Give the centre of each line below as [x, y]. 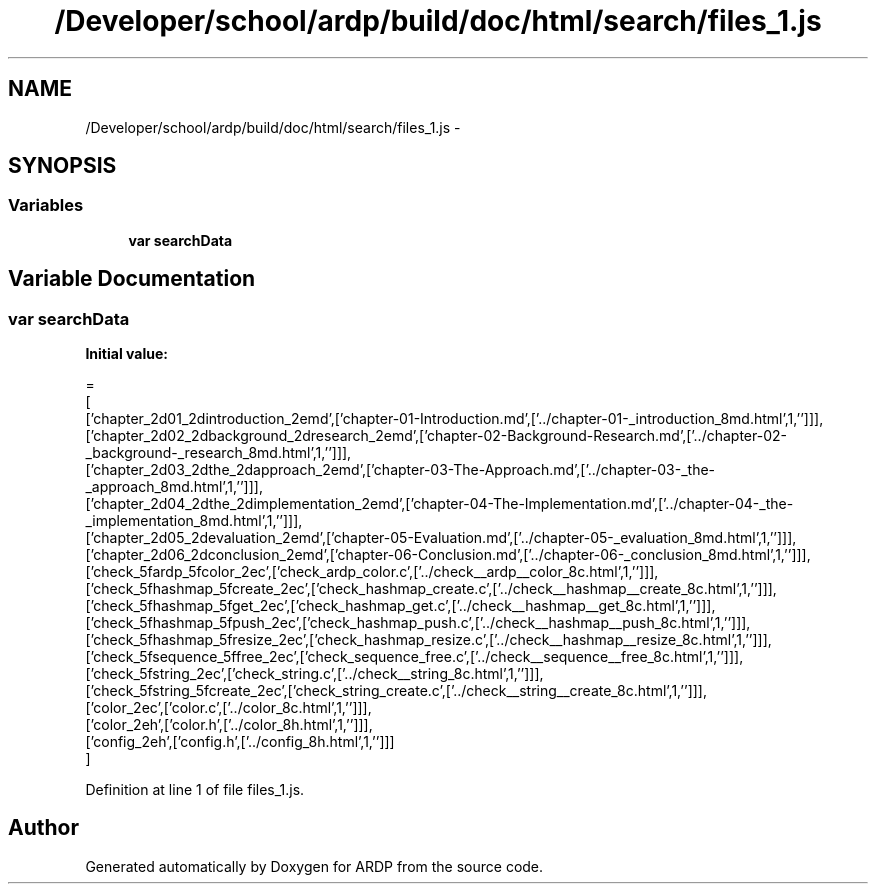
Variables [46, 205]
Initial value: [126, 354]
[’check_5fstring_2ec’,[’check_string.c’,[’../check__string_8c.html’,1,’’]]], [314, 674]
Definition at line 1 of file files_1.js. [195, 790]
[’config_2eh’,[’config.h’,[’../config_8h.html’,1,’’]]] [240, 742]
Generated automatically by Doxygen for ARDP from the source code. [314, 866]
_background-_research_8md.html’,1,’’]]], [218, 453]
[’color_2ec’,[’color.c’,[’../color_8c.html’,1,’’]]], [228, 708]
